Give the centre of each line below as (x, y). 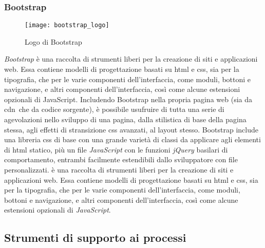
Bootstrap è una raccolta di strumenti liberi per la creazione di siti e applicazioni (131, 59)
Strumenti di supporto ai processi (95, 237)
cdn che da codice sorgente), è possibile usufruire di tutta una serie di (114, 109)
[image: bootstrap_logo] (67, 25)
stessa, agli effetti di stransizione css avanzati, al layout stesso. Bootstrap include (131, 129)
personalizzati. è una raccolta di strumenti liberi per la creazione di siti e (119, 169)
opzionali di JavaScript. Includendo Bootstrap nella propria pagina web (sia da (128, 99)
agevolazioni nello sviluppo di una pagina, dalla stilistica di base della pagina (125, 119)
